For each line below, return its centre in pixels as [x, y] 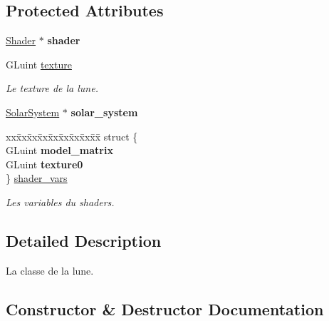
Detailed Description [84, 240]
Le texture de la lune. [52, 88]
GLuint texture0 [45, 164]
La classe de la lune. [50, 270]
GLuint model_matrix [59, 150]
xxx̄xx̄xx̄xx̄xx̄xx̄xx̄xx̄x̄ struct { [72, 136]
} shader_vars [37, 178]
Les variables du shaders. [60, 202]
